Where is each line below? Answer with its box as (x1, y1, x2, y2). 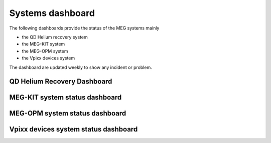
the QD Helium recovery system (22, 34, 88, 40)
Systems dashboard (9, 7, 95, 18)
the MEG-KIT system (22, 41, 65, 47)
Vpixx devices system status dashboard (9, 125, 138, 133)
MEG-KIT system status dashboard (9, 93, 122, 102)
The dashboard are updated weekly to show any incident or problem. (9, 64, 153, 70)
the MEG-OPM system (22, 48, 68, 54)
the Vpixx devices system (22, 55, 75, 61)
